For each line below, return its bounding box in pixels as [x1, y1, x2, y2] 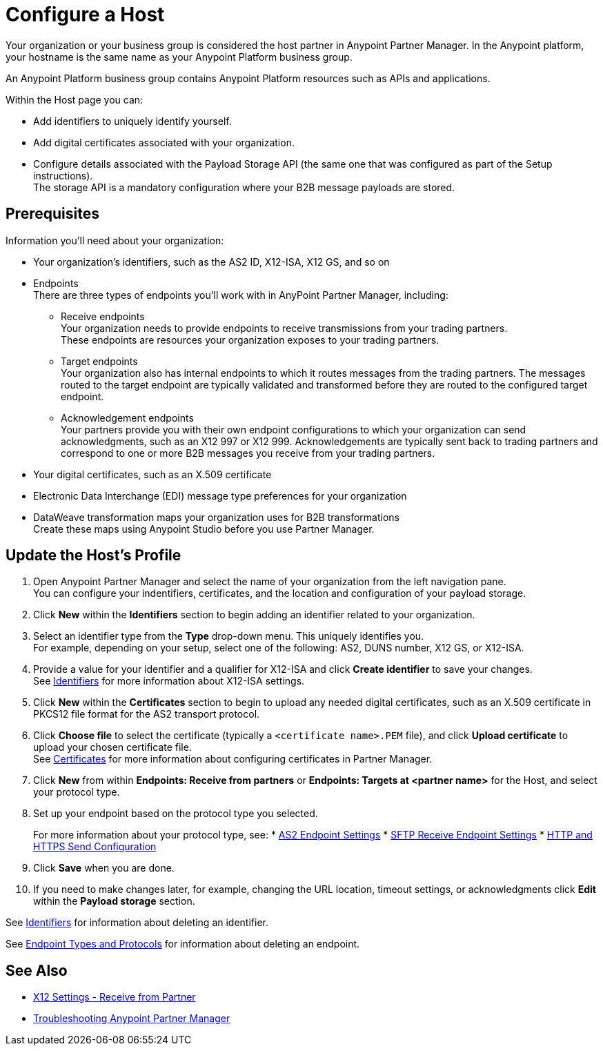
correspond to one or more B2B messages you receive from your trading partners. [61, 446, 435, 459]
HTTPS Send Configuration [33, 841, 157, 853]
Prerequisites [6, 205, 99, 223]
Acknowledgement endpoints [61, 411, 194, 424]
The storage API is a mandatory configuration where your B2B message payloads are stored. [33, 181, 455, 193]
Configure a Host [6, 3, 165, 26]
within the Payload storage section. [33, 895, 195, 907]
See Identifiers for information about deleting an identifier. [6, 916, 268, 929]
